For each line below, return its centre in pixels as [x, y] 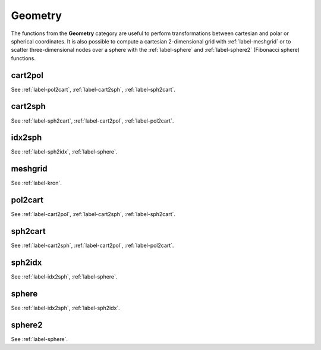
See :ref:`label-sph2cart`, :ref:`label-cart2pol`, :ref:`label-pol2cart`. [92, 121]
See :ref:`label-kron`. [36, 183]
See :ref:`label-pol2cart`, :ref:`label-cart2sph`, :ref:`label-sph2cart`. [93, 89]
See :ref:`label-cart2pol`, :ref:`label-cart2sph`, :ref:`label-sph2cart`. [93, 214]
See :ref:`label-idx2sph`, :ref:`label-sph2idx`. [65, 308]
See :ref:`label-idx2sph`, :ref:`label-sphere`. [64, 277]
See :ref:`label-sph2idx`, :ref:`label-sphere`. [64, 152]
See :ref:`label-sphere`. [40, 339]
